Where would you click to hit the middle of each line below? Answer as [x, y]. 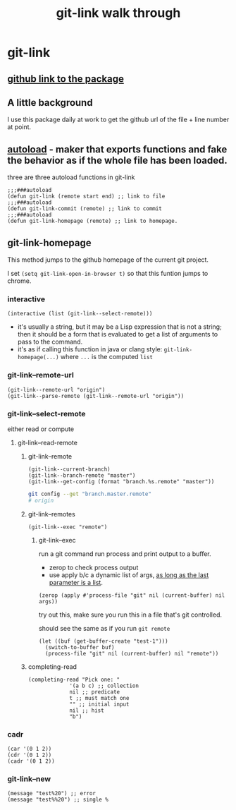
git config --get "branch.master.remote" [89, 494]
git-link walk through [118, 13]
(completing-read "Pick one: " [74, 679]
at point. [19, 127]
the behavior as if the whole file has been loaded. [117, 160]
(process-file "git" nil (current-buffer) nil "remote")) [132, 653]
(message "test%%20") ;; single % [58, 800]
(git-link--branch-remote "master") [82, 475]
